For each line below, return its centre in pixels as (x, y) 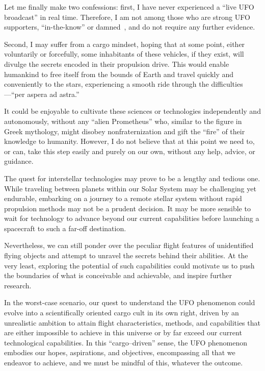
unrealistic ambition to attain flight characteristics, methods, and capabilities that (132, 322)
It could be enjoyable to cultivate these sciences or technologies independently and (132, 111)
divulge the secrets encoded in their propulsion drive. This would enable (117, 64)
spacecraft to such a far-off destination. (65, 228)
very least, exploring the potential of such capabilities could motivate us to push (129, 265)
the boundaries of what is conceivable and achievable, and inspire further (118, 275)
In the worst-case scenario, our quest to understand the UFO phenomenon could (130, 302)
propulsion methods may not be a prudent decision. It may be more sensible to (127, 208)
